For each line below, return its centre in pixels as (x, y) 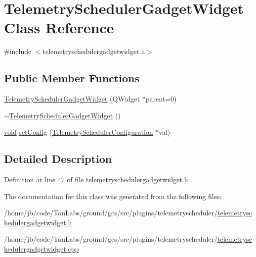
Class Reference (59, 27)
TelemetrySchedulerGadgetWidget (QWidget (72, 99)
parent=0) (161, 99)
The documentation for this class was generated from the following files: (113, 196)
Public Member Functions (72, 78)
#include (18, 51)
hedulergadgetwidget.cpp (42, 249)
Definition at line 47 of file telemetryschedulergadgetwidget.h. (97, 180)
